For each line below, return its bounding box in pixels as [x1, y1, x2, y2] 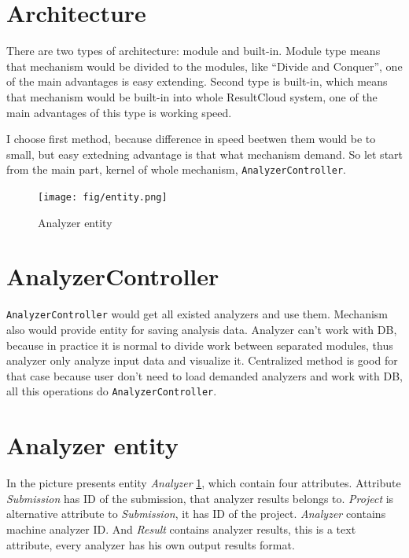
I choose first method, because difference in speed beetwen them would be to [6, 130, 376, 147]
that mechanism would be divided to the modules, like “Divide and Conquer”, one [6, 57, 403, 74]
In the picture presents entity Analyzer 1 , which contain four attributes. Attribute [6, 475, 401, 491]
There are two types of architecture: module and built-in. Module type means [6, 42, 381, 59]
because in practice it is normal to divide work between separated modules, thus [6, 336, 393, 353]
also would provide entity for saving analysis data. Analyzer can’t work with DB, [6, 321, 397, 337]
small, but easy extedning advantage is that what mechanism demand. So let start [6, 145, 403, 162]
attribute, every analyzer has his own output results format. [6, 536, 295, 552]
